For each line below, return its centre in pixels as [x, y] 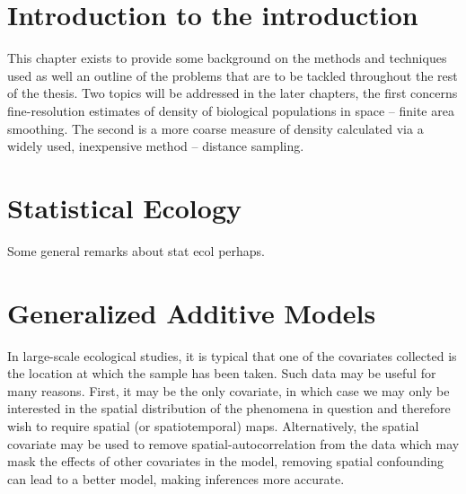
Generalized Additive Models [192, 312]
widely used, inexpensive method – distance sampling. [156, 146]
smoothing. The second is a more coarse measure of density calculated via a [215, 128]
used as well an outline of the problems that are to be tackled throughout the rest [233, 75]
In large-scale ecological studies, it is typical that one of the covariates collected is [232, 355]
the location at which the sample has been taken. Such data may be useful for [222, 373]
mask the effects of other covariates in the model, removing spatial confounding [226, 461]
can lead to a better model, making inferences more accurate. [176, 478]
